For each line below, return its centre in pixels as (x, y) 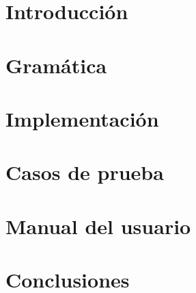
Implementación (82, 118)
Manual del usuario (98, 226)
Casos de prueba (85, 172)
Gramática (56, 65)
